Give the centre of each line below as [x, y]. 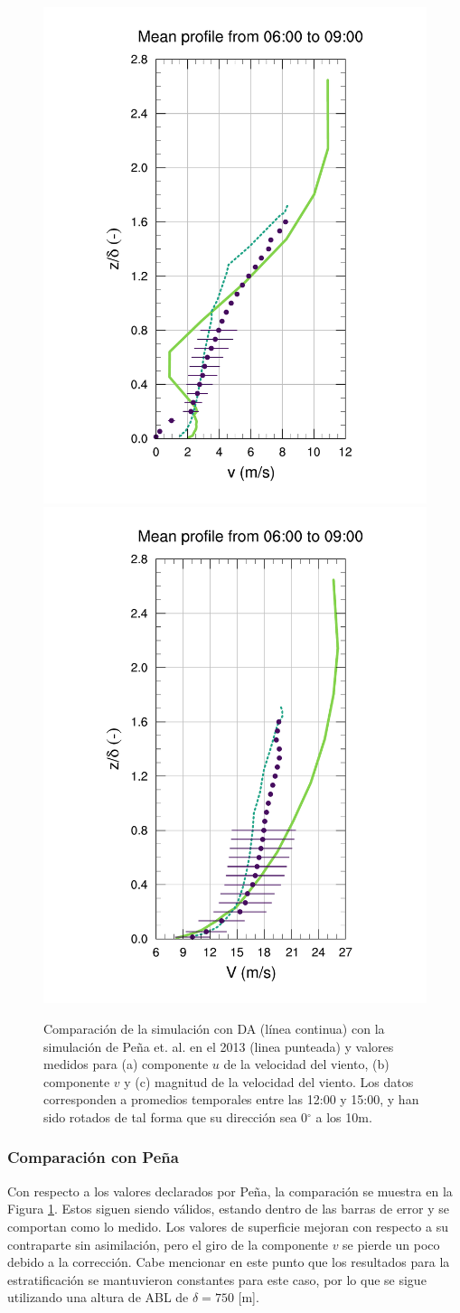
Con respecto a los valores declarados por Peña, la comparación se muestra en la [230, 1191]
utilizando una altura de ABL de [98, 1297]
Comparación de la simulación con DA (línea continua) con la [214, 1028]
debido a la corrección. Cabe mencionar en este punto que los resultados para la [229, 1262]
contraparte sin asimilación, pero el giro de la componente [168, 1244]
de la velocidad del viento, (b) [306, 1064]
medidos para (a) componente [126, 1064]
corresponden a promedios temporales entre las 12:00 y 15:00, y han [231, 1099]
